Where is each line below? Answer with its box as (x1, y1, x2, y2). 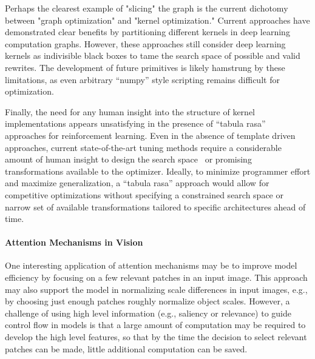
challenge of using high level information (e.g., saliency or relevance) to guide (5, 306, 291, 319)
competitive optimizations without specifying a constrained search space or (5, 188, 283, 201)
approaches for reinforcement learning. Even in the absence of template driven (5, 129, 296, 141)
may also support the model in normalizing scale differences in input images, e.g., (5, 283, 308, 295)
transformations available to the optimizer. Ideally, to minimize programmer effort (5, 164, 311, 177)
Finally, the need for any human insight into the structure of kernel (5, 105, 255, 118)
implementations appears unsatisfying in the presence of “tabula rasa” (5, 117, 266, 130)
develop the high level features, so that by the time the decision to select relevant (5, 330, 307, 343)
